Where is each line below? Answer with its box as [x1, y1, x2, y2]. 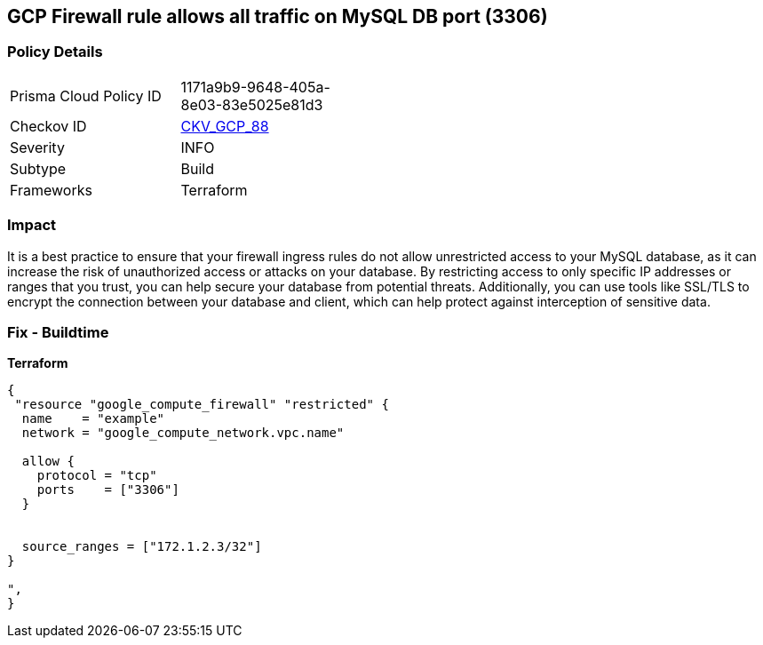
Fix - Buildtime [7, 322, 109, 341]
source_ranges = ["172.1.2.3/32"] [21, 539, 262, 554]
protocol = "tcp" [36, 468, 157, 483]
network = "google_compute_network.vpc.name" [21, 426, 345, 441]
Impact [7, 216, 57, 235]
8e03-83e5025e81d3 [180, 95, 323, 114]
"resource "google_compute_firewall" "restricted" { [14, 397, 389, 412]
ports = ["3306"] [36, 482, 179, 498]
